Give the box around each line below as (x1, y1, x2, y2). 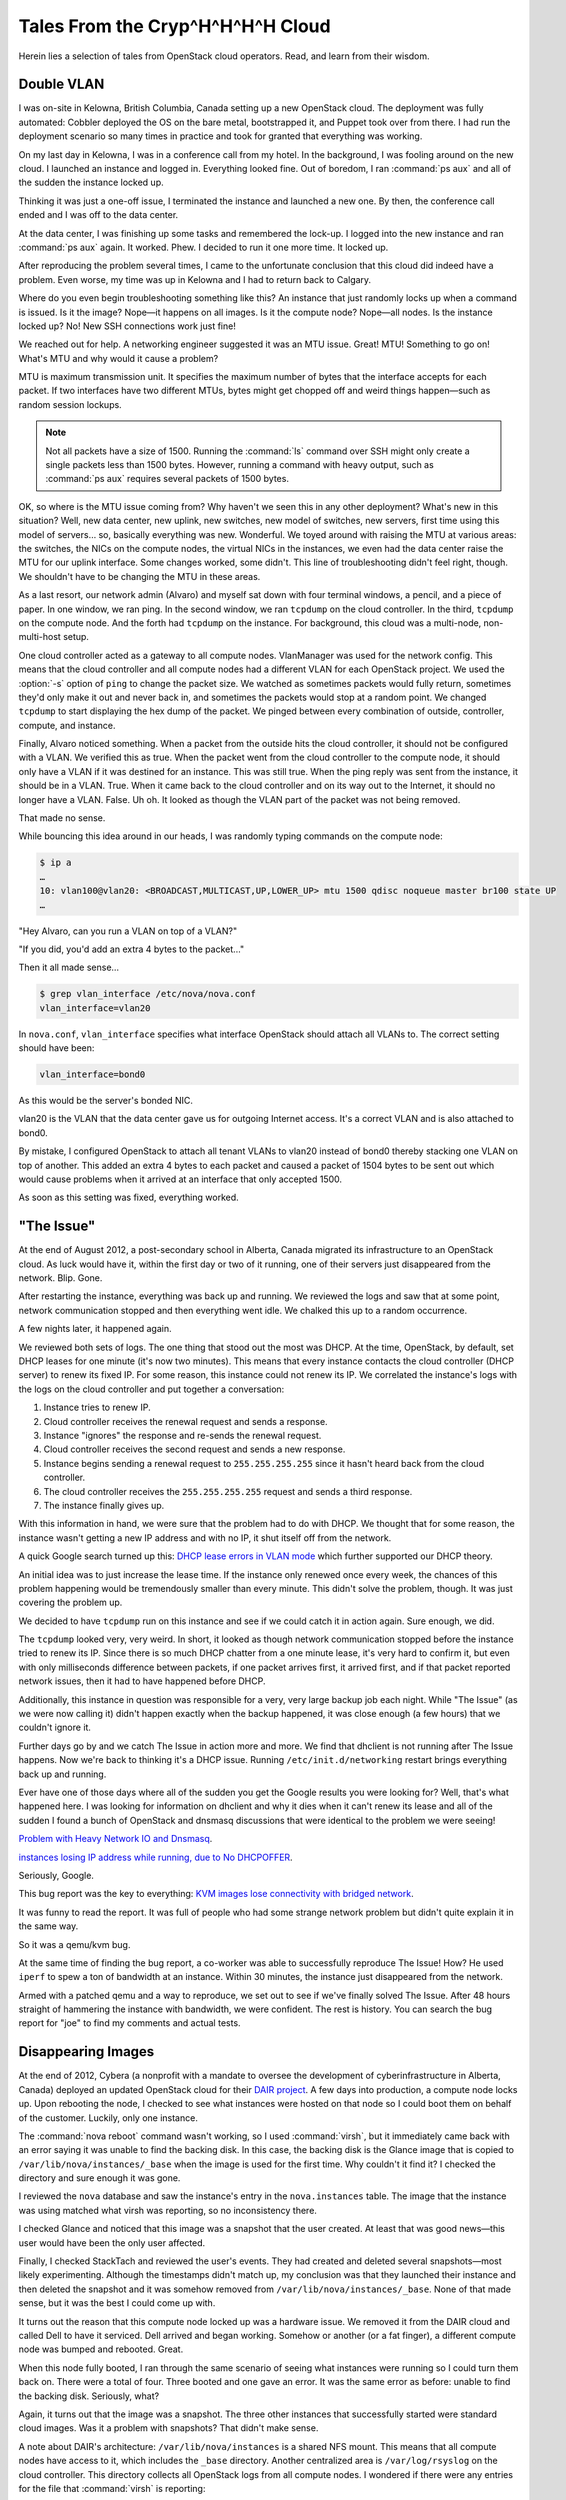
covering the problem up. (18, 1596, 123, 1609)
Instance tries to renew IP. (43, 1401, 151, 1414)
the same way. (18, 1920, 79, 1932)
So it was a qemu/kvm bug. (18, 1938, 131, 1950)
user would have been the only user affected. (18, 2236, 206, 2249)
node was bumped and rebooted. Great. (18, 2343, 184, 2355)
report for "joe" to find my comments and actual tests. (18, 2017, 241, 2029)
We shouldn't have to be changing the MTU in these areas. (18, 570, 261, 582)
